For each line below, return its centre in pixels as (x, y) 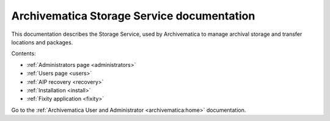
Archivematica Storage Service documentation (133, 16)
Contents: (24, 54)
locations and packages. (42, 42)
